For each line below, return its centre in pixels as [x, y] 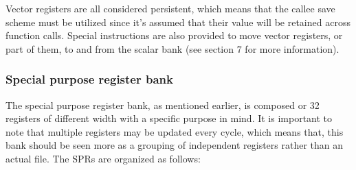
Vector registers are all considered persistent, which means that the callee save [170, 8]
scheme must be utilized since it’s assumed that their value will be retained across [178, 22]
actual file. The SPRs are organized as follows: [103, 158]
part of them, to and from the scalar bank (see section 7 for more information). [173, 48]
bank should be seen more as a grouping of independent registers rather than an [175, 145]
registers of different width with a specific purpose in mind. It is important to [169, 118]
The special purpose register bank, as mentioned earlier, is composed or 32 [163, 105]
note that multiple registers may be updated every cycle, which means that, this [175, 131]
